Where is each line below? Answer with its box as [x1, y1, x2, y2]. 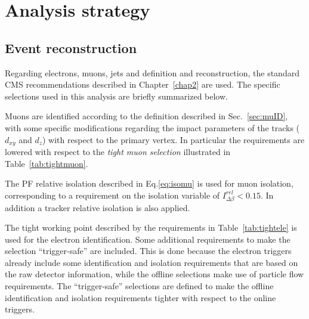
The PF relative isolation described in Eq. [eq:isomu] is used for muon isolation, [5, 177, 293, 190]
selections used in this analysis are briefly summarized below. [5, 89, 228, 102]
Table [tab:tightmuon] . [5, 157, 88, 169]
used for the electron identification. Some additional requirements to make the [5, 233, 291, 245]
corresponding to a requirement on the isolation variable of [5, 188, 220, 201]
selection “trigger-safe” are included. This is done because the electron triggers [5, 244, 292, 257]
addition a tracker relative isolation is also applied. [5, 201, 190, 213]
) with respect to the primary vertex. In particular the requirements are [42, 133, 305, 145]
